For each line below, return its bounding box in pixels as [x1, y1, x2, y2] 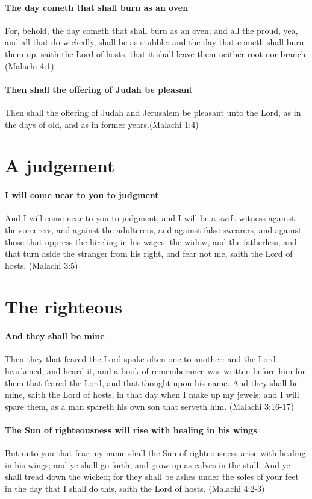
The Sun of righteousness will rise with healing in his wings [5, 424, 257, 436]
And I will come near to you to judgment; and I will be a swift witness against [5, 212, 295, 224]
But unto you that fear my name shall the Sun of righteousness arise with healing [5, 447, 306, 459]
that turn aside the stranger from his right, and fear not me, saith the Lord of [5, 247, 293, 260]
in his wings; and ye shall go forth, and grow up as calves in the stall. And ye [5, 458, 290, 471]
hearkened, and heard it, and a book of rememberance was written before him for [5, 365, 305, 377]
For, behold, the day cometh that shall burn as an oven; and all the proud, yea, [5, 24, 298, 36]
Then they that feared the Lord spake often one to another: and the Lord [5, 353, 276, 365]
